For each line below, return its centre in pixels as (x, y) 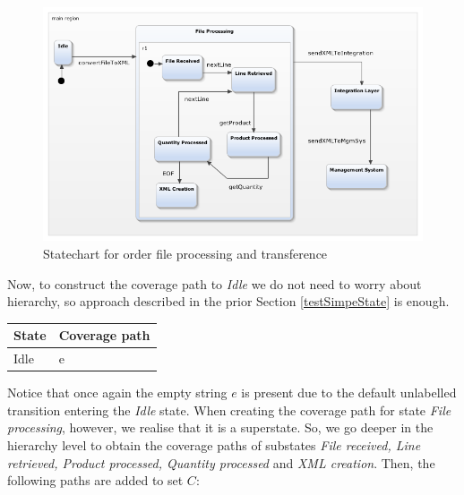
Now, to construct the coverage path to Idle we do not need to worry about (215, 283)
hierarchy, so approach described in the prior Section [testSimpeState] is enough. (228, 301)
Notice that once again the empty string (117, 393)
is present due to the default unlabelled (349, 393)
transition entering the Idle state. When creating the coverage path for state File (229, 410)
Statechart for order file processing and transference (185, 253)
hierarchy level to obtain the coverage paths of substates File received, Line (214, 445)
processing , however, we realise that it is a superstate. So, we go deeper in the (220, 427)
